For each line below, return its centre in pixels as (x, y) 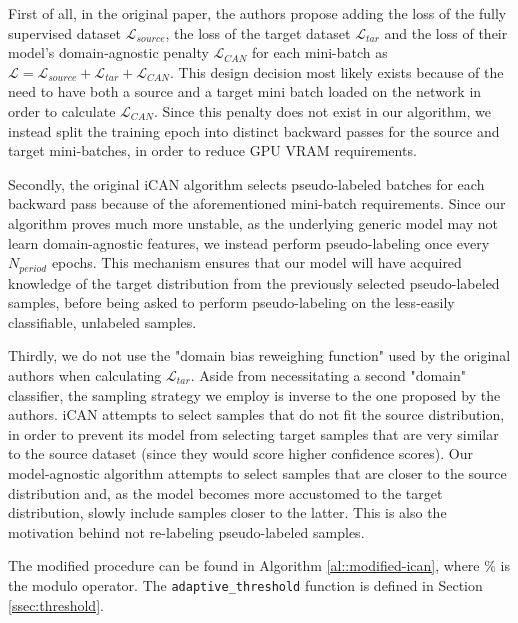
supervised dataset (65, 32)
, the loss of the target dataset (258, 32)
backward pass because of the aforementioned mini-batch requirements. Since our (257, 203)
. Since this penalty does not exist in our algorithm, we (322, 110)
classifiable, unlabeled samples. (102, 321)
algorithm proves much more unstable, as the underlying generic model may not (253, 222)
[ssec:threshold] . (56, 604)
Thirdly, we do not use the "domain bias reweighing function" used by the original (259, 355)
